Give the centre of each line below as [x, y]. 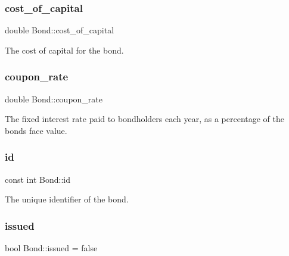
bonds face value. [36, 130]
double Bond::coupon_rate [54, 99]
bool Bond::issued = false [51, 248]
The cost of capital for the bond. [64, 50]
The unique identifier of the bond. [67, 199]
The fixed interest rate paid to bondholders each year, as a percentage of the [145, 119]
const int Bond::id [38, 179]
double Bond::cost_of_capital [60, 30]
